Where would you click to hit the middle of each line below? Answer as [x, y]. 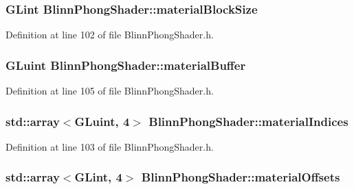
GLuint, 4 [102, 121]
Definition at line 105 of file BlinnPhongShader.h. [110, 91]
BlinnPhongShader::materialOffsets [241, 177]
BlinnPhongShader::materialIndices [248, 121]
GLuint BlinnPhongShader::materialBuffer [126, 65]
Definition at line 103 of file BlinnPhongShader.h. [110, 146]
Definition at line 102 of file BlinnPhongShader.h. [110, 35]
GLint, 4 [98, 177]
